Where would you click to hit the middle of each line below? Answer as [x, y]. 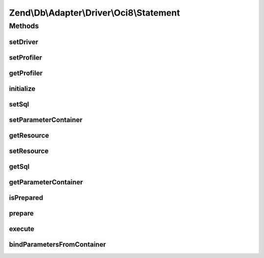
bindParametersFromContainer [57, 244]
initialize [22, 89]
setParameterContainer [46, 120]
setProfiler [26, 57]
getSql [19, 166]
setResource [29, 151]
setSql [19, 104]
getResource [29, 135]
